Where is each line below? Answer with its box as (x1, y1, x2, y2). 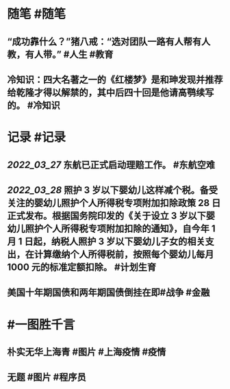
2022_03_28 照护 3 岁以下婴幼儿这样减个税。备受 (7, 184, 218, 196)
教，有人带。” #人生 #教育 (7, 49, 114, 60)
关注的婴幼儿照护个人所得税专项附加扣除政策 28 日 (7, 197, 221, 209)
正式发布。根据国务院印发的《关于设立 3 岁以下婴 (7, 210, 216, 221)
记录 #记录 (7, 129, 66, 145)
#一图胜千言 (7, 316, 75, 332)
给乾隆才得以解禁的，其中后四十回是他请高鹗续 (7, 86, 205, 98)
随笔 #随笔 (7, 6, 66, 22)
